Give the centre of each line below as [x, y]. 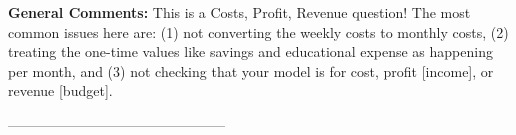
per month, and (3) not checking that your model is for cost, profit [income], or [251, 70]
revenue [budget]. [60, 90]
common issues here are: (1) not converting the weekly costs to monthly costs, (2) [258, 31]
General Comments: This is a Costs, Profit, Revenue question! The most [239, 12]
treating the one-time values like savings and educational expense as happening [250, 51]
